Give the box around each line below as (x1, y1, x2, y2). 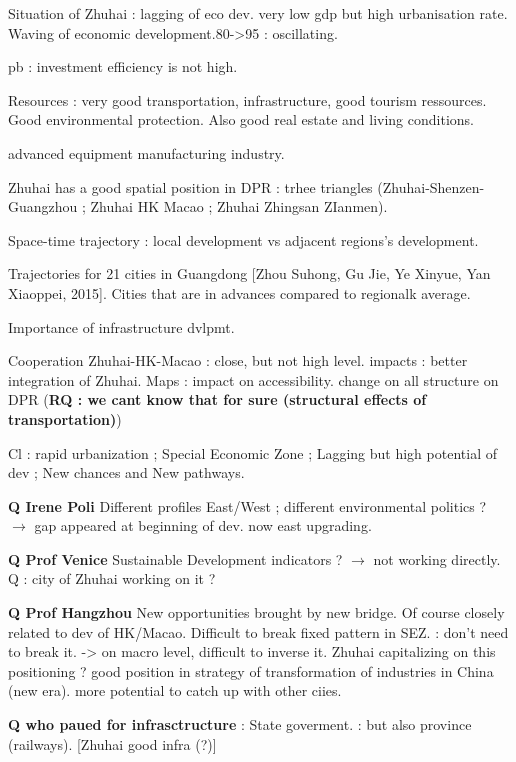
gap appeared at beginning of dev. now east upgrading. (34, 515, 372, 536)
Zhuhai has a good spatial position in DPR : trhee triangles (8, 176, 373, 197)
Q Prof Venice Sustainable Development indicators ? (8, 548, 343, 569)
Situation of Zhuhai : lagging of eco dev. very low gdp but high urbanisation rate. (8, 3, 508, 23)
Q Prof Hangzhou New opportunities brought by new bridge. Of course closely (8, 602, 505, 623)
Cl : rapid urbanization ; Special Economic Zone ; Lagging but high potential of (8, 442, 497, 463)
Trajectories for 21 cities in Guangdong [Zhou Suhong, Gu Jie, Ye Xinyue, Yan (8, 263, 491, 284)
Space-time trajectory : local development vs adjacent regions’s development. (8, 229, 479, 250)
